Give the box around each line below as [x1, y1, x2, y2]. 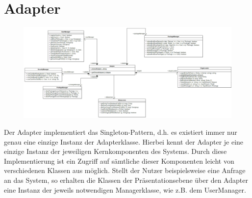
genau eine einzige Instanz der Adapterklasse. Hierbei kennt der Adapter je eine [4, 136, 244, 147]
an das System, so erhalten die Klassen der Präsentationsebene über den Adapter [4, 175, 248, 185]
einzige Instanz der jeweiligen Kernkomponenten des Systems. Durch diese [4, 146, 227, 156]
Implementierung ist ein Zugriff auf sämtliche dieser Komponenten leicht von [4, 155, 234, 166]
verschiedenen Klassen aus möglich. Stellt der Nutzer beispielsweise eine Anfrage [4, 165, 246, 175]
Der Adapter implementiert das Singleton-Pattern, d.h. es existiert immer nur [4, 127, 237, 137]
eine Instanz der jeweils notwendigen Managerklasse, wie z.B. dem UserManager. [4, 184, 246, 195]
